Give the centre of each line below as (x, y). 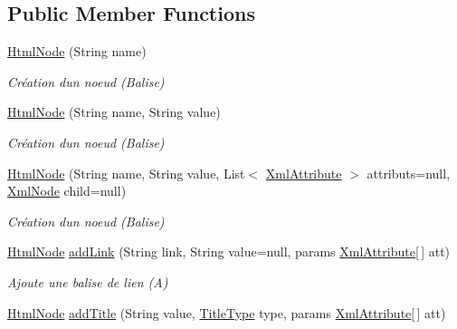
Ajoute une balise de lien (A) (88, 281)
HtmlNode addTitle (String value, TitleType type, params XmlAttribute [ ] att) (227, 312)
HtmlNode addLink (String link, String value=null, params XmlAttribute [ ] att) (229, 252)
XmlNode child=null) (67, 191)
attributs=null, (409, 173)
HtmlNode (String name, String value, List (126, 173)
